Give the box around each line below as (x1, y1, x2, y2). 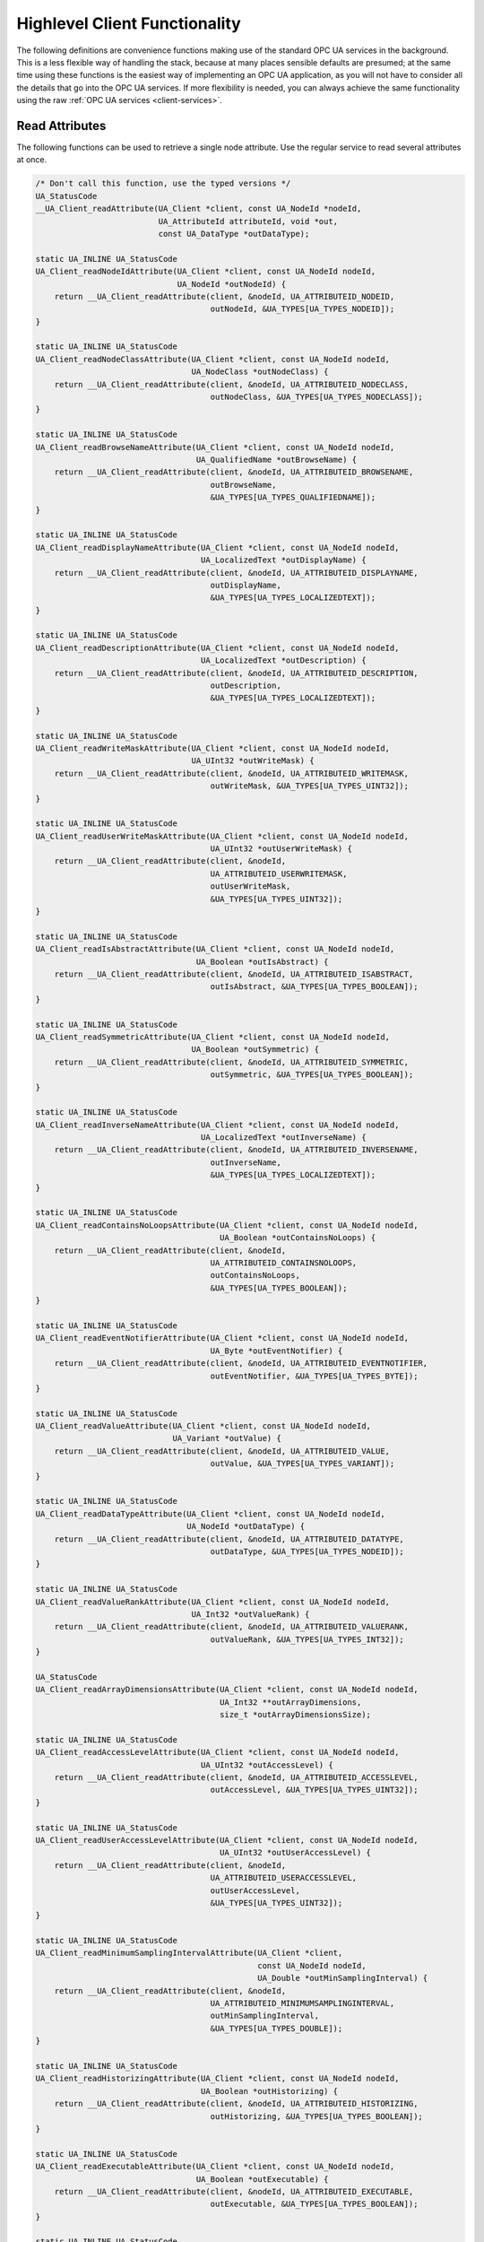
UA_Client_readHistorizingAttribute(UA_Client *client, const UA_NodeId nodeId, (35, 2073, 400, 2084)
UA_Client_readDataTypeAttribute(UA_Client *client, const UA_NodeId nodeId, (35, 1508, 385, 1519)
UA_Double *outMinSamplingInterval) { (256, 1973, 428, 1984)
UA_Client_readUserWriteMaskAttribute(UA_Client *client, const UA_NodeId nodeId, (35, 830, 410, 841)
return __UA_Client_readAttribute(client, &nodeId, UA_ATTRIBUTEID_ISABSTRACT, (54, 969, 414, 979)
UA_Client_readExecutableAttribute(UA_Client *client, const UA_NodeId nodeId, (35, 2161, 395, 2172)
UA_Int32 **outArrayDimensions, (220, 1697, 362, 1708)
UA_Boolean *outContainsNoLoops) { (220, 1233, 376, 1243)
